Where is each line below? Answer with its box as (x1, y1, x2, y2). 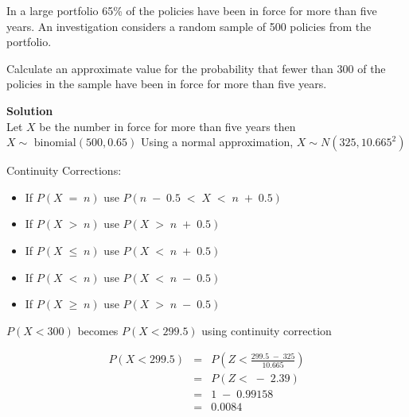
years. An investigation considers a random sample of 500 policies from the (6, 17, 372, 34)
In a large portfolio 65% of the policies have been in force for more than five (6, 2, 377, 18)
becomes (77, 322, 119, 338)
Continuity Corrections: (6, 162, 122, 179)
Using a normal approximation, (141, 133, 294, 150)
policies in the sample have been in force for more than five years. (6, 75, 327, 92)
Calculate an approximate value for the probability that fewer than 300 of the (6, 60, 386, 76)
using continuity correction (201, 322, 332, 338)
